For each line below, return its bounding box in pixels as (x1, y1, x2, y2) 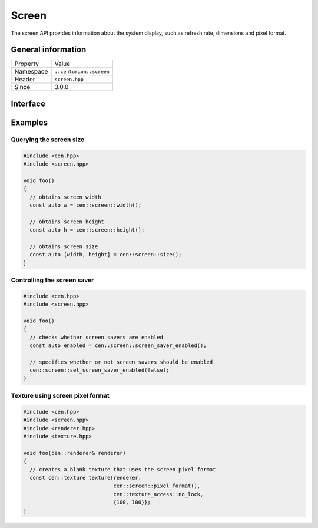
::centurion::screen (54, 68, 110, 75)
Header (14, 75, 35, 84)
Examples (11, 117, 48, 127)
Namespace (14, 68, 48, 76)
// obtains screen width (29, 193, 101, 200)
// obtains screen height (29, 218, 104, 225)
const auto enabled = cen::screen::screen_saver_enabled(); (29, 342, 207, 349)
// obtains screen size (29, 243, 98, 250)
